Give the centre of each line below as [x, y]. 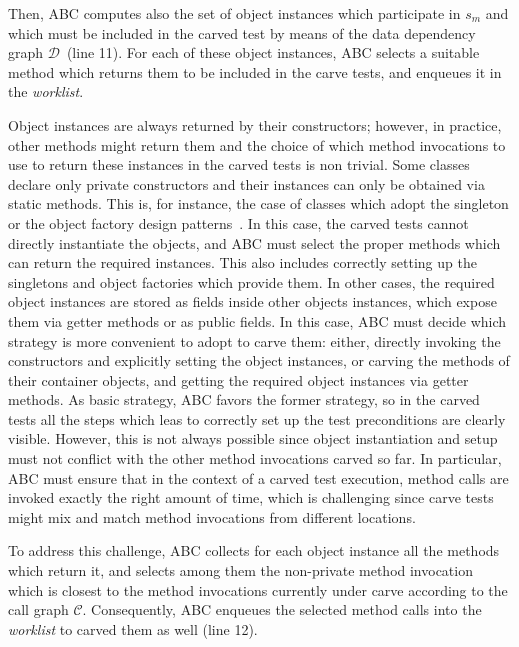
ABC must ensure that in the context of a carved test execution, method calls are [258, 477]
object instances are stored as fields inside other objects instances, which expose [252, 301]
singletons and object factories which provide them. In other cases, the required [251, 281]
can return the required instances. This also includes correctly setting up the [242, 262]
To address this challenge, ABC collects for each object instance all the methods [254, 550]
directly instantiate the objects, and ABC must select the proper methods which [254, 242]
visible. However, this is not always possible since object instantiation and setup [253, 438]
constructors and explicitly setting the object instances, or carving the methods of [259, 360]
